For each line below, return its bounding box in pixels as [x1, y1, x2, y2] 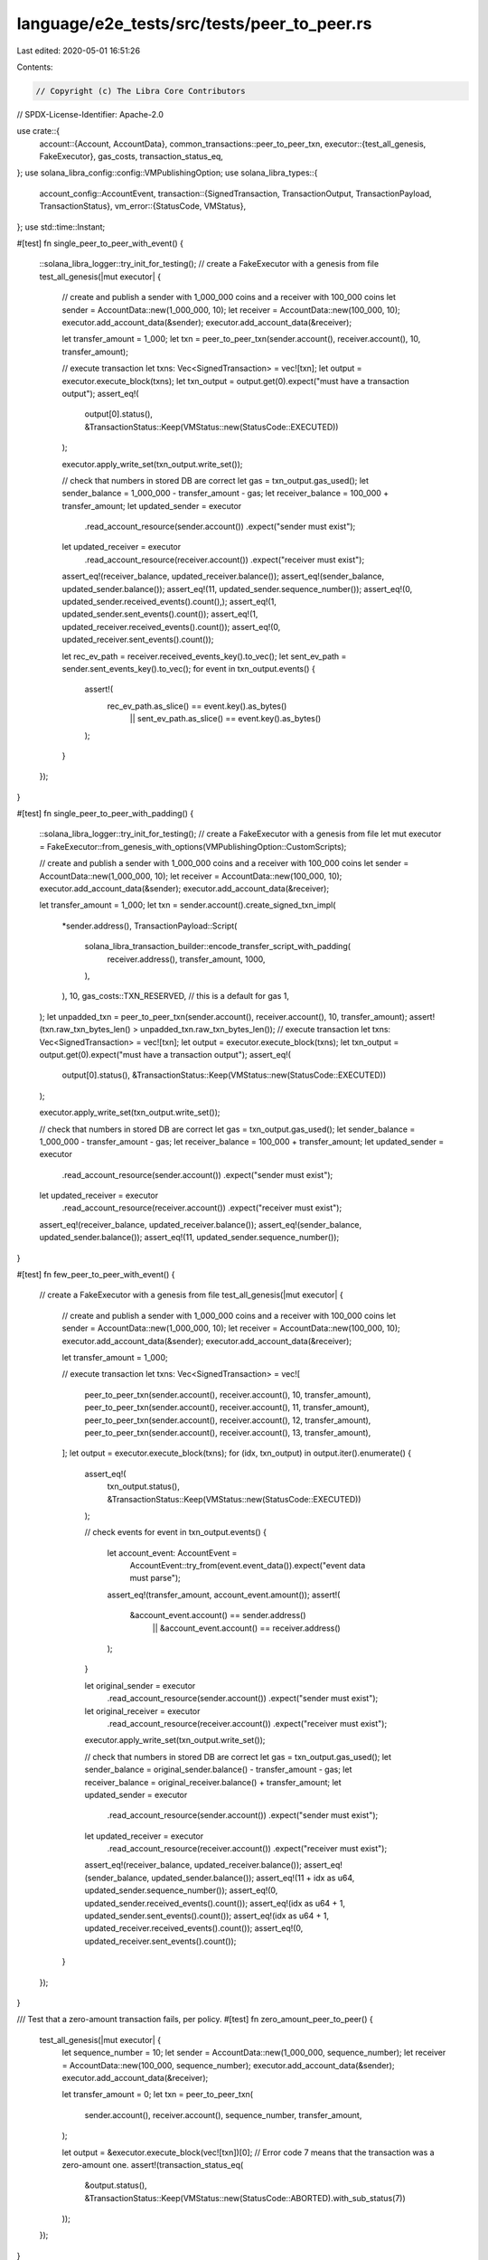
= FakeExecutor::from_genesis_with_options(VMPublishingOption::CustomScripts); [39, 841, 347, 852]
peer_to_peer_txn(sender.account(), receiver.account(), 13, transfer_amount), [84, 1427, 371, 1437]
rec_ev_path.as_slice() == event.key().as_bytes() [107, 701, 287, 711]
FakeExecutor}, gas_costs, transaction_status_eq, [39, 151, 223, 162]
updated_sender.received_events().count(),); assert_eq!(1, [61, 597, 277, 607]
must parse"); [129, 1573, 181, 1584]
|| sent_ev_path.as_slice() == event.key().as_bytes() [129, 713, 322, 724]
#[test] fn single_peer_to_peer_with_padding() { [16, 808, 194, 819]
